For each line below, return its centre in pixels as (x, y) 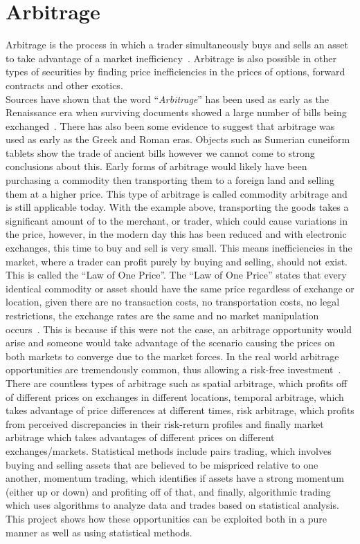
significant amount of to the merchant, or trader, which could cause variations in (177, 220)
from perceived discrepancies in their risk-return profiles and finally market (165, 423)
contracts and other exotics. (64, 85)
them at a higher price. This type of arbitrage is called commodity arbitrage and (177, 193)
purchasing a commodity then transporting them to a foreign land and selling (170, 180)
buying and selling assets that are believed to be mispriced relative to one (162, 464)
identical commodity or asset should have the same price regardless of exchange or (180, 288)
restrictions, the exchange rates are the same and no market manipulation (162, 315)
